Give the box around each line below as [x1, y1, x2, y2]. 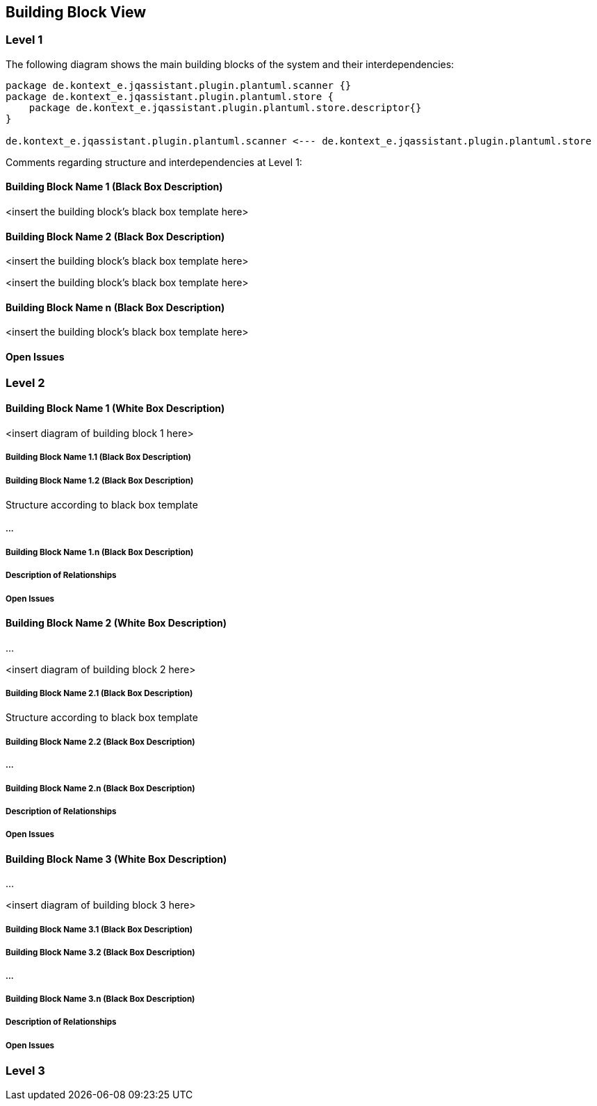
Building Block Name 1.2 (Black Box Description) [6, 475, 194, 486]
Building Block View [6, 3, 147, 21]
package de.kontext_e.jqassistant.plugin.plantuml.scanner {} [6, 79, 352, 91]
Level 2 [6, 375, 45, 390]
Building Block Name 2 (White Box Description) [6, 617, 227, 629]
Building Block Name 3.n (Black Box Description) [6, 993, 195, 1004]
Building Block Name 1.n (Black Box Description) [6, 547, 194, 557]
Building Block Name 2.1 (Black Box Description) [6, 688, 193, 699]
